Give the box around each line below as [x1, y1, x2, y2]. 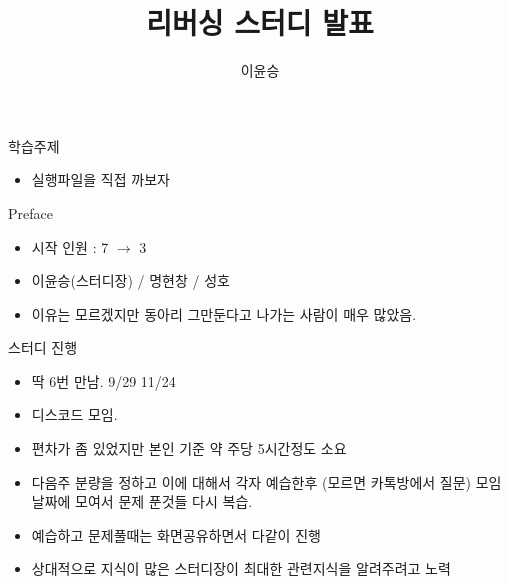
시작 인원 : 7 [31, 236, 109, 257]
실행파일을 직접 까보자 [31, 169, 170, 190]
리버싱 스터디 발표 [146, 2, 374, 43]
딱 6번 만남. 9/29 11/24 [31, 370, 176, 391]
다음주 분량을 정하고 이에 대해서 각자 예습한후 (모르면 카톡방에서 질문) [31, 471, 472, 492]
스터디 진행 [8, 337, 78, 358]
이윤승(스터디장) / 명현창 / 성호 [31, 270, 230, 291]
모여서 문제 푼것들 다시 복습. [75, 491, 253, 512]
